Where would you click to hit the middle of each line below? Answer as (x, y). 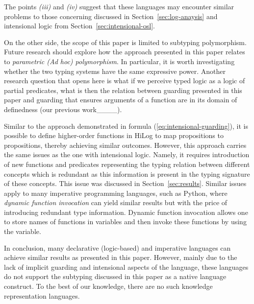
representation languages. (42, 295)
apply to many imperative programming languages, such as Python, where (116, 193)
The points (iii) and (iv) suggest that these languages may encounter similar (119, 6)
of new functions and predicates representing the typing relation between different (127, 164)
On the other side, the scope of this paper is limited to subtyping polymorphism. (125, 42)
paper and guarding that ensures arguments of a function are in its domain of (121, 100)
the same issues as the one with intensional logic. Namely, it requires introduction (127, 154)
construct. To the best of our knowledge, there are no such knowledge (108, 286)
